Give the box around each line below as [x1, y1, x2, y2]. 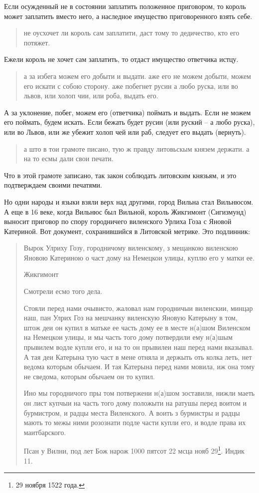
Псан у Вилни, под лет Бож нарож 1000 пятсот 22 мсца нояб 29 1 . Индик [23, 444, 245, 456]
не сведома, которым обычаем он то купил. [23, 371, 155, 381]
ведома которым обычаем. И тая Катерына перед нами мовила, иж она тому [23, 361, 255, 372]
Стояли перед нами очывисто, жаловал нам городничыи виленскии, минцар [23, 302, 253, 313]
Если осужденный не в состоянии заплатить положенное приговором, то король [4, 1, 246, 11]
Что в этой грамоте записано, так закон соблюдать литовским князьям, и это [4, 170, 237, 180]
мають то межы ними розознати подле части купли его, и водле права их [23, 417, 246, 428]
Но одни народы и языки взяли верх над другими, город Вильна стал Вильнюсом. [4, 196, 254, 207]
